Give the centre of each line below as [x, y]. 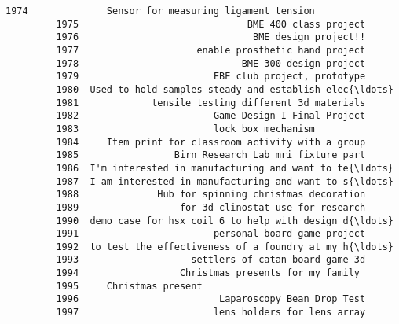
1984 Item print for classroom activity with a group [211, 142]
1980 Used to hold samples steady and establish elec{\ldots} [225, 89]
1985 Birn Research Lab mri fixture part [211, 155]
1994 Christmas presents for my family [208, 273]
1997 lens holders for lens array [211, 313]
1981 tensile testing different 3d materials [211, 103]
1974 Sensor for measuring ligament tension [160, 11]
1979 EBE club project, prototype [211, 77]
